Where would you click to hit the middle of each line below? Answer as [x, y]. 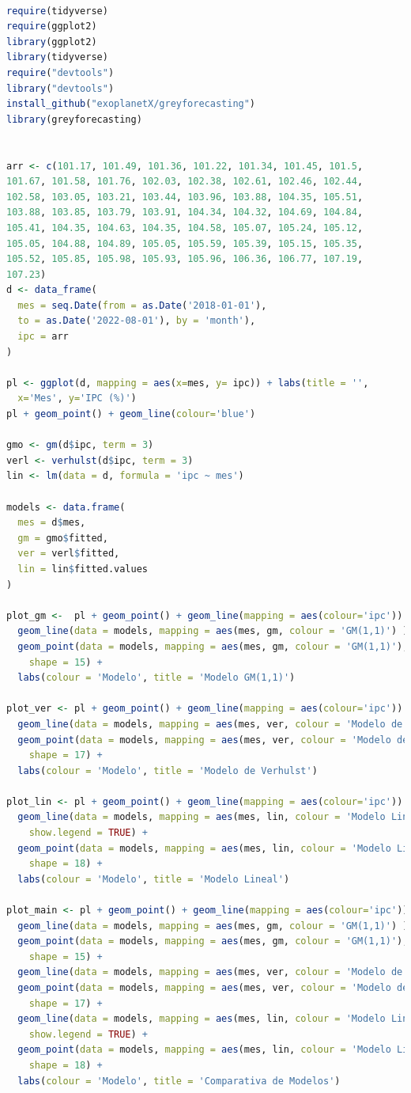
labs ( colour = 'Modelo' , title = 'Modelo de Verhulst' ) [168, 770]
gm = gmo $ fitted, [63, 538]
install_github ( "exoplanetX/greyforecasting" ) [131, 104]
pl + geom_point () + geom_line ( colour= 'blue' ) [131, 414]
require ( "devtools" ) [60, 72]
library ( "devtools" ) [60, 88]
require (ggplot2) [52, 27]
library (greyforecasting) [74, 119]
